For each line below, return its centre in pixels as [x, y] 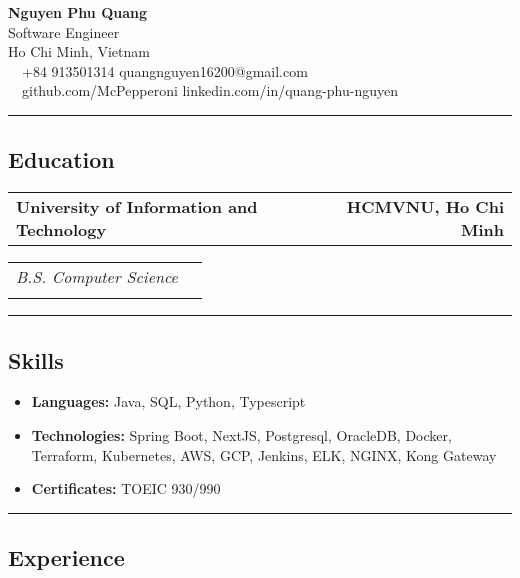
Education [61, 159]
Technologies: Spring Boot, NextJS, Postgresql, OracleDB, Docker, [241, 434]
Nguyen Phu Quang [78, 12]
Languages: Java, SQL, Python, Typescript [168, 401]
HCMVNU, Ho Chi [425, 207]
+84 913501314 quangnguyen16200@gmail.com [164, 70]
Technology [61, 230]
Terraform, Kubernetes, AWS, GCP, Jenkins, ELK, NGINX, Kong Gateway [264, 454]
